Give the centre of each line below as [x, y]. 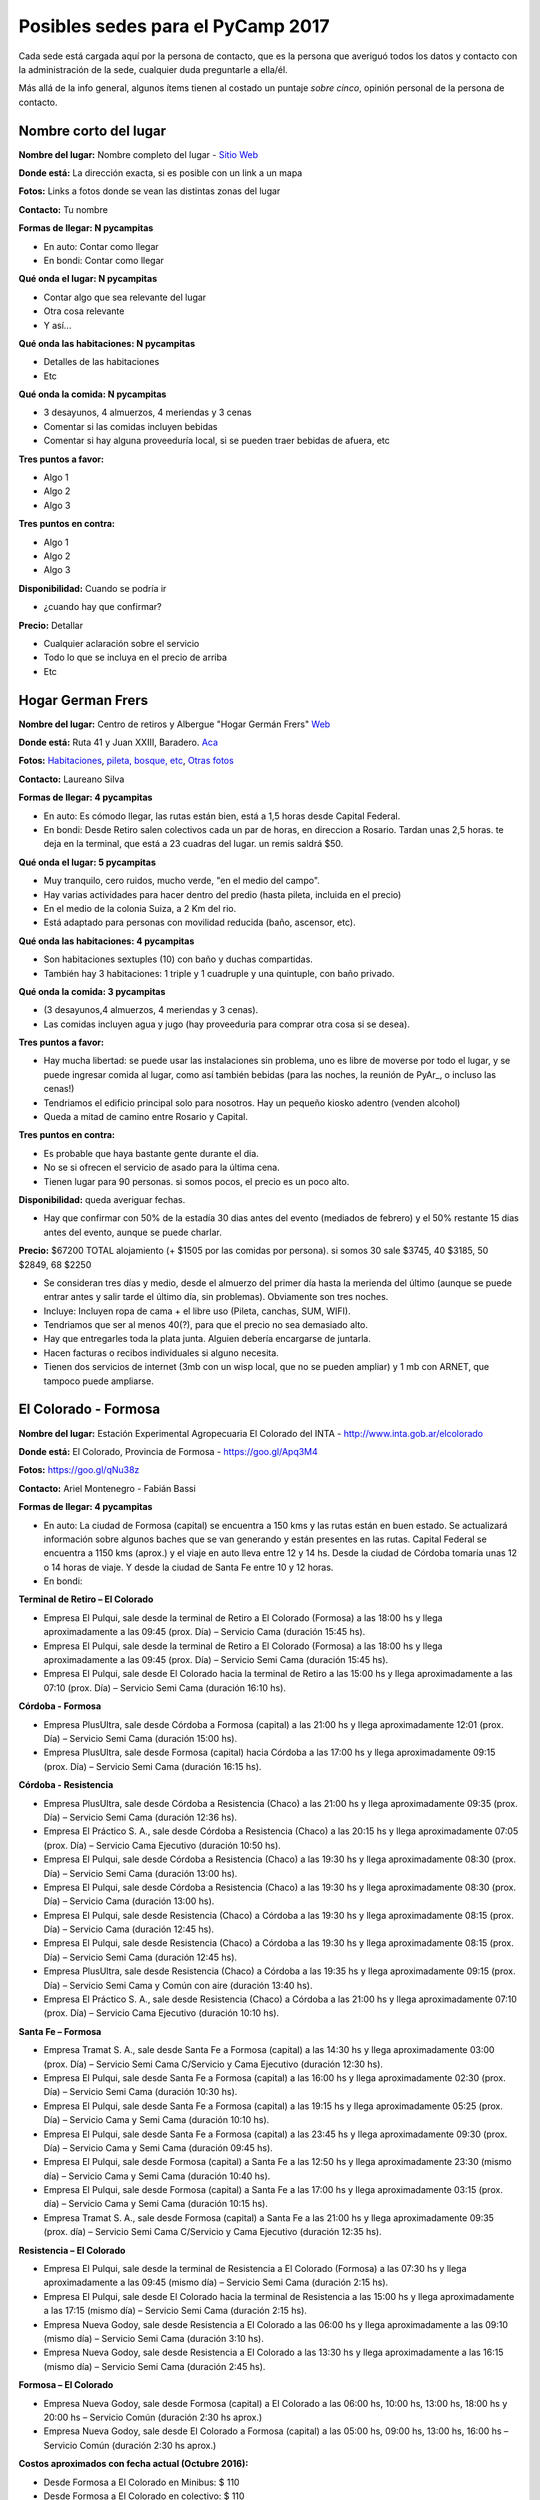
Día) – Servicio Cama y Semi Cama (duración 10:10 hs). [156, 2120]
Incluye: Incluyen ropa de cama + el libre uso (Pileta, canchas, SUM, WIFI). [197, 1311]
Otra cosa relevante [84, 311]
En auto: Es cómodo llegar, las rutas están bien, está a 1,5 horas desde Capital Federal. [222, 816]
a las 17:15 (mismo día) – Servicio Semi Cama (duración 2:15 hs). [175, 2311]
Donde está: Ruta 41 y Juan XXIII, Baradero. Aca [118, 742]
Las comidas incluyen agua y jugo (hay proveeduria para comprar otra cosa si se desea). [226, 1024]
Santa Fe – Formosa [60, 2031]
